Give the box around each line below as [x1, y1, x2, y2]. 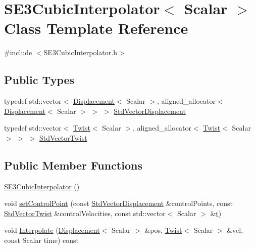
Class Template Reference [4, 18, 188, 38]
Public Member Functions [4, 157, 142, 173]
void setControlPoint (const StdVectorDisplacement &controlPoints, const [4, 198, 233, 209]
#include [4, 47, 32, 58]
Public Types [4, 72, 75, 88]
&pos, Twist [144, 225, 182, 235]
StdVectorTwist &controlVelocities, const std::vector [4, 207, 166, 218]
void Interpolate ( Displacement [4, 225, 100, 235]
